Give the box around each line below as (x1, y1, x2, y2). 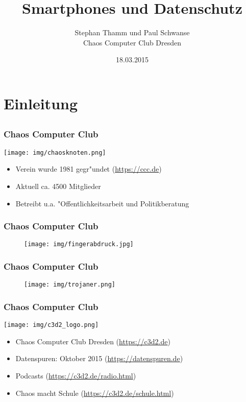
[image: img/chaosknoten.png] (4, 149, 106, 156)
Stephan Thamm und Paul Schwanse (75, 27, 190, 38)
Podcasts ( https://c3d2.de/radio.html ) (15, 370, 136, 381)
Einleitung (4, 92, 78, 113)
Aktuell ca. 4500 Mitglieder (15, 181, 101, 192)
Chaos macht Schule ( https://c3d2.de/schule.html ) (15, 387, 174, 398)
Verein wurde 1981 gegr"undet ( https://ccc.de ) (15, 163, 162, 174)
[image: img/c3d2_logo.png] (4, 321, 99, 329)
